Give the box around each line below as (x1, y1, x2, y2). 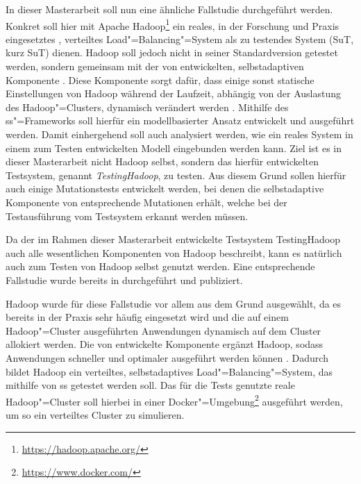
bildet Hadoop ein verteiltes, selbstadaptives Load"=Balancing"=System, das (6, 364, 333, 378)
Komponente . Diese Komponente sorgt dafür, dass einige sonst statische (6, 72, 314, 87)
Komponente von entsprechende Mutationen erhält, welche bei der (6, 194, 287, 209)
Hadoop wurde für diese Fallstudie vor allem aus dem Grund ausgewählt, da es (6, 296, 342, 310)
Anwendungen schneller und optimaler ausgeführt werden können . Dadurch (6, 350, 328, 365)
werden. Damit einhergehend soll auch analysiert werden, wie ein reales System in (6, 127, 353, 141)
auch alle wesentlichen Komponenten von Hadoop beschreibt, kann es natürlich (6, 245, 342, 260)
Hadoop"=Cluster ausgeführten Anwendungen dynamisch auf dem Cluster (6, 323, 321, 337)
